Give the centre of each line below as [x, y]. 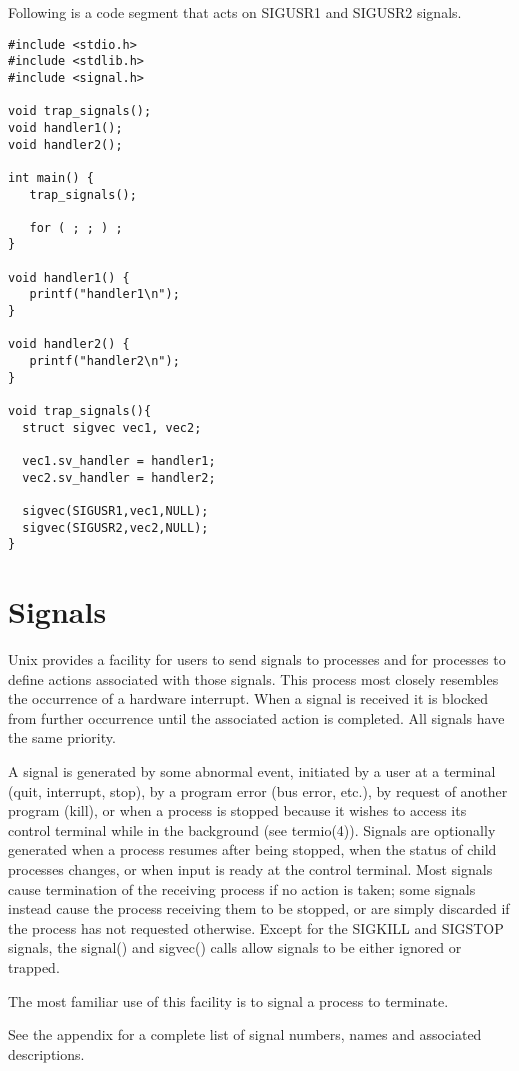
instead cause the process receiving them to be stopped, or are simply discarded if [259, 908]
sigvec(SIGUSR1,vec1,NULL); [115, 510]
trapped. [34, 966]
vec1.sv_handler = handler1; [119, 461]
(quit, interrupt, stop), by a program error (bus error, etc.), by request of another [258, 790]
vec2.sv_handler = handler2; [119, 477]
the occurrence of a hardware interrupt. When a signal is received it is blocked [248, 698]
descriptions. [46, 1053]
